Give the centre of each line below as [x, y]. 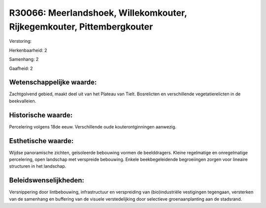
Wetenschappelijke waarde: [53, 82]
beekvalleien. [23, 101]
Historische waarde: [41, 115]
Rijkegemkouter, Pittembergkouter [81, 27]
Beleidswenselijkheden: [47, 180]
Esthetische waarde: [41, 141]
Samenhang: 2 [24, 59]
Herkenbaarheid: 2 [28, 50]
